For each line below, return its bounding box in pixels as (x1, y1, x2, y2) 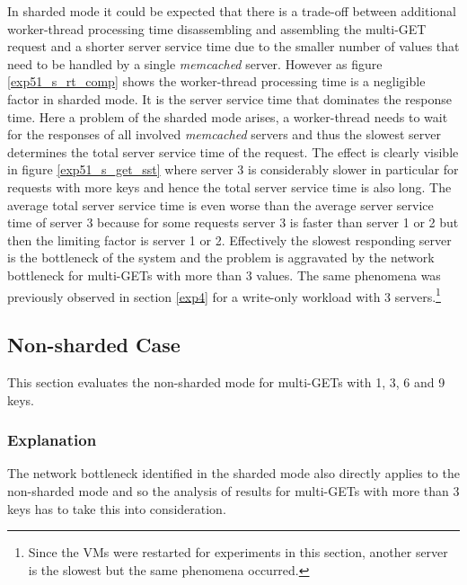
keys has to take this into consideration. (7, 499, 226, 518)
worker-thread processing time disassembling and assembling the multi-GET (7, 19, 427, 38)
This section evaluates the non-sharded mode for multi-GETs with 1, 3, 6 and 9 (7, 372, 445, 391)
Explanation (7, 429, 97, 451)
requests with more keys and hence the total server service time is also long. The (7, 177, 452, 196)
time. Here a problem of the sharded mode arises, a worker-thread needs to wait (7, 107, 448, 126)
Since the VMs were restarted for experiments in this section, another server (28, 543, 448, 562)
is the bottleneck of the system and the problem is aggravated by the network (7, 248, 435, 267)
